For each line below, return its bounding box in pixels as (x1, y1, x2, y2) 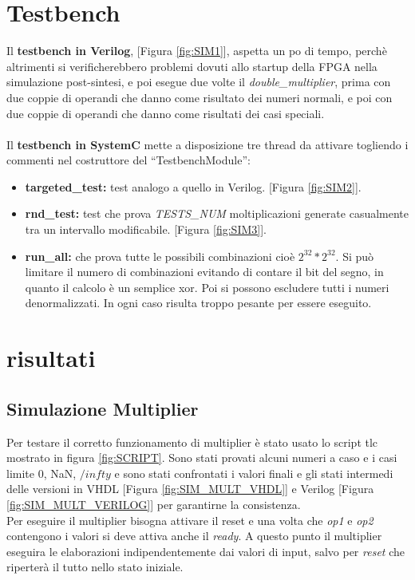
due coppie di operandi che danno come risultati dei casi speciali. (6, 105, 325, 121)
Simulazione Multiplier (6, 396, 199, 420)
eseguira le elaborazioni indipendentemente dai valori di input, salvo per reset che (6, 543, 405, 559)
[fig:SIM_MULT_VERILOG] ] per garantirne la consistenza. (6, 495, 301, 512)
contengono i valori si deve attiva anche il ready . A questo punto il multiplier (6, 527, 382, 544)
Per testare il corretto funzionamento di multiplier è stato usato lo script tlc (6, 433, 378, 450)
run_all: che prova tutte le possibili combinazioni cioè (25, 247, 295, 264)
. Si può (335, 247, 374, 264)
